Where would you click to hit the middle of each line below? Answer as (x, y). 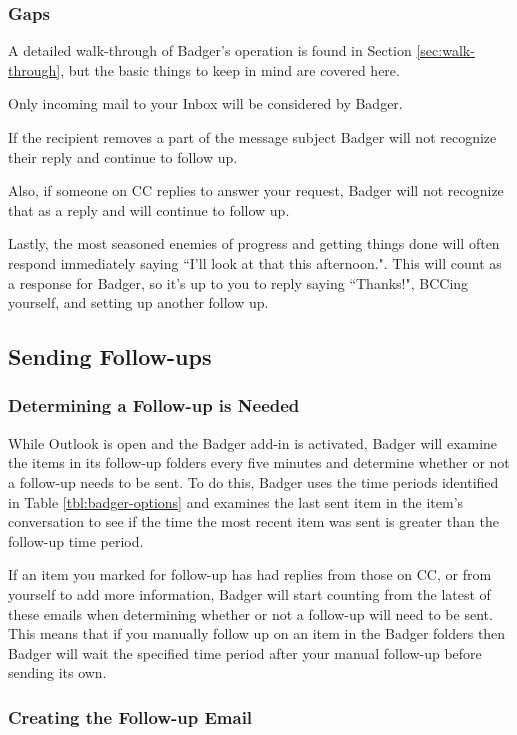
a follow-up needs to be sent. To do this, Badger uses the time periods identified (253, 481)
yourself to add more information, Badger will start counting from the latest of (249, 593)
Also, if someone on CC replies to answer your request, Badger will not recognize (256, 190)
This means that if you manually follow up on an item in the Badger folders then (257, 633)
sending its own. (57, 672)
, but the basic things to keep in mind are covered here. (230, 69)
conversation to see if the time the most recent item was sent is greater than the (253, 521)
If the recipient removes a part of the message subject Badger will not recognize (252, 137)
